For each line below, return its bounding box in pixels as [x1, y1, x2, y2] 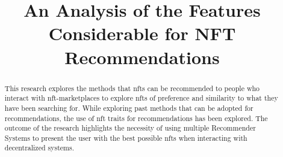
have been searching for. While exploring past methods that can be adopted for [4, 102, 253, 113]
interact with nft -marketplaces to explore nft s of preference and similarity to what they [4, 93, 278, 103]
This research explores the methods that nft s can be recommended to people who [4, 83, 260, 93]
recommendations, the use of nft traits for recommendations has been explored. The [4, 113, 268, 123]
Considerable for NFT [48, 21, 236, 46]
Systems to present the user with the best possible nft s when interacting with [4, 132, 247, 143]
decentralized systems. [4, 143, 74, 153]
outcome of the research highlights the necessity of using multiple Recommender [4, 123, 256, 133]
